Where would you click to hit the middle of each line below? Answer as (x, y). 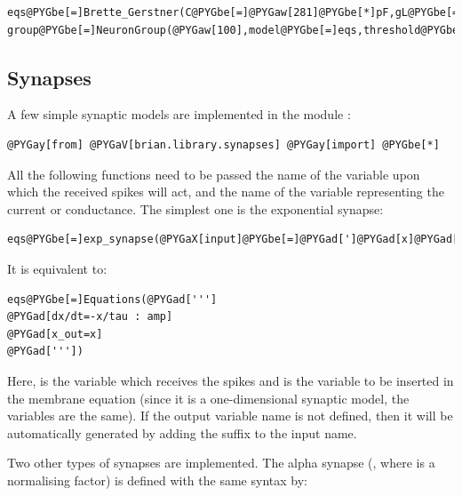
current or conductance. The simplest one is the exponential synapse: (195, 208)
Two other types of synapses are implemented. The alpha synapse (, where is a (221, 463)
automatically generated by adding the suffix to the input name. (182, 432)
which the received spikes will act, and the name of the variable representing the (226, 192)
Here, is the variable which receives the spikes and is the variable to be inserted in (231, 380)
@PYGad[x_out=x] (55, 334)
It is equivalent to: (57, 268)
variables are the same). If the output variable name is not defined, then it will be (230, 416)
